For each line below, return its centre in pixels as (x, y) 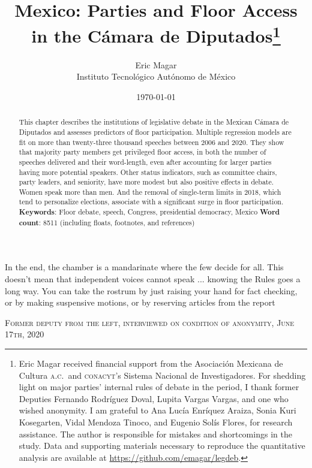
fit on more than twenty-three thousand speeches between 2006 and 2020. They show (151, 142)
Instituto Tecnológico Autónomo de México (156, 76)
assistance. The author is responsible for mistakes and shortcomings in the (155, 434)
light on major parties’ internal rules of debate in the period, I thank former (159, 387)
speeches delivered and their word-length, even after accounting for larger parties (145, 161)
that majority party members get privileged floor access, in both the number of (142, 152)
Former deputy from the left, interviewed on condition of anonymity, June (150, 322)
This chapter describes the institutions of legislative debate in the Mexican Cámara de (154, 122)
